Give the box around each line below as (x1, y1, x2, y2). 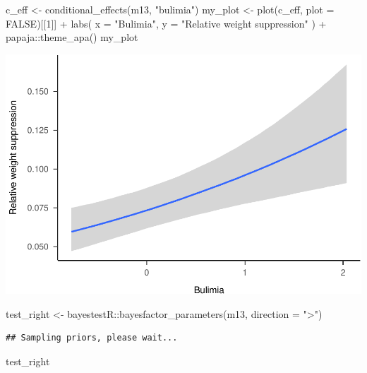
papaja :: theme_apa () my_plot (6, 30, 138, 45)
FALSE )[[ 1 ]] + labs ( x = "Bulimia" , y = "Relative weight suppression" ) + (6, 16, 327, 30)
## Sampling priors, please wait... (6, 333, 178, 343)
